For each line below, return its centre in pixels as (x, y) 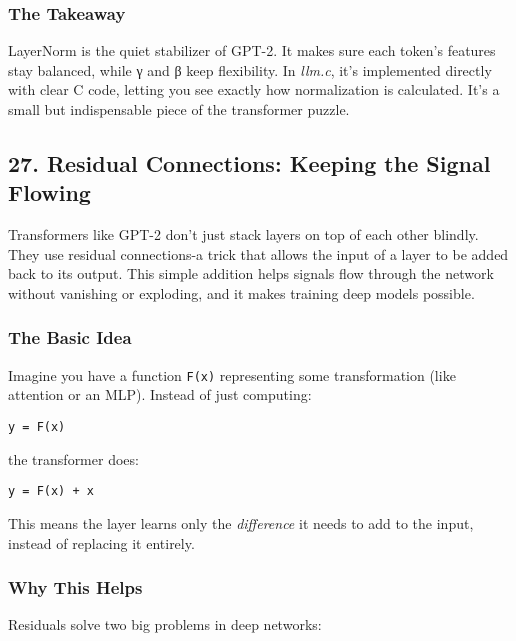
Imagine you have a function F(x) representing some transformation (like (232, 374)
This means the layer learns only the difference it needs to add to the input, (241, 522)
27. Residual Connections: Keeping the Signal (249, 162)
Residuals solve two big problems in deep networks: (165, 624)
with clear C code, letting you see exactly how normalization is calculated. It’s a (254, 89)
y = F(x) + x (51, 491)
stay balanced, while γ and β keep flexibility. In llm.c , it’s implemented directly (250, 69)
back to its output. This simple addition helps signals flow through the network (251, 273)
